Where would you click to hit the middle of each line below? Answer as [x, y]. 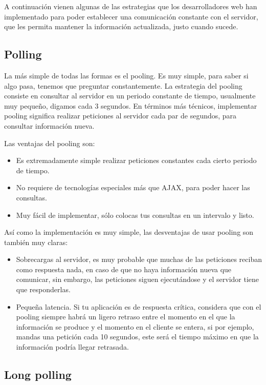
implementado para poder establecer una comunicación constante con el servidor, [131, 16]
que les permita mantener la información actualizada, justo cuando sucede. [121, 26]
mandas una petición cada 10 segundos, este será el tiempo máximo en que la [137, 337]
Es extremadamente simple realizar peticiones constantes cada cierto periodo [136, 160]
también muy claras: [36, 242]
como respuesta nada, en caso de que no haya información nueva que [124, 269]
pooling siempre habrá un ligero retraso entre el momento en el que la [126, 317]
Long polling [38, 374]
